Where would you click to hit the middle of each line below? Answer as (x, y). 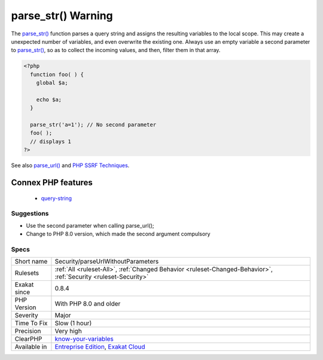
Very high (68, 331)
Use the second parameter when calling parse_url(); (90, 225)
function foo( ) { (57, 74)
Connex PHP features (52, 183)
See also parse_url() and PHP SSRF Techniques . (70, 165)
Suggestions (30, 214)
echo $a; (49, 99)
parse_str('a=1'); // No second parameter (93, 125)
